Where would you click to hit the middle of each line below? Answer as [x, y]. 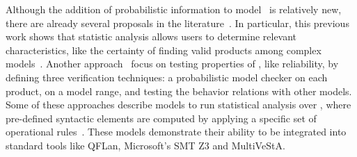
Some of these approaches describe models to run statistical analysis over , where [178, 105]
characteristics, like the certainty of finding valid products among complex [164, 50]
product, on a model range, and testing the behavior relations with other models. [179, 91]
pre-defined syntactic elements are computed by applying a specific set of [161, 118]
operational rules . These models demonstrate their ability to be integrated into [176, 132]
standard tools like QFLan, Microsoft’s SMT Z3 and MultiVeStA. [145, 145]
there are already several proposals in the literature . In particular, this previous [177, 23]
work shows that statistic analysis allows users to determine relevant [151, 36]
